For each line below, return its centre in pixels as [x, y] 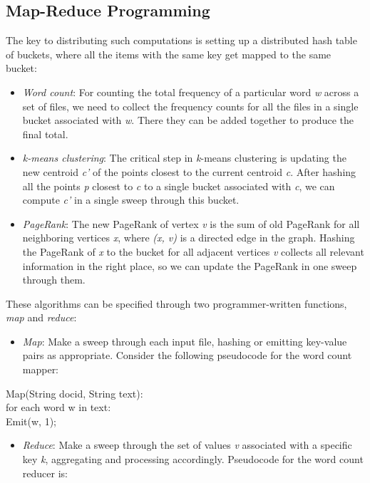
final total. [45, 134]
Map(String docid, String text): [74, 393]
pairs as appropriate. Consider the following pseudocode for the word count [187, 355]
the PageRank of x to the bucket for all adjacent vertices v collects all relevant [193, 251]
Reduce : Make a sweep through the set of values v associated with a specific [187, 445]
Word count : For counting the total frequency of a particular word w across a [191, 92]
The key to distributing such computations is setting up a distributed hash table [181, 40]
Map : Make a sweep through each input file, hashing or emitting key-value [185, 341]
